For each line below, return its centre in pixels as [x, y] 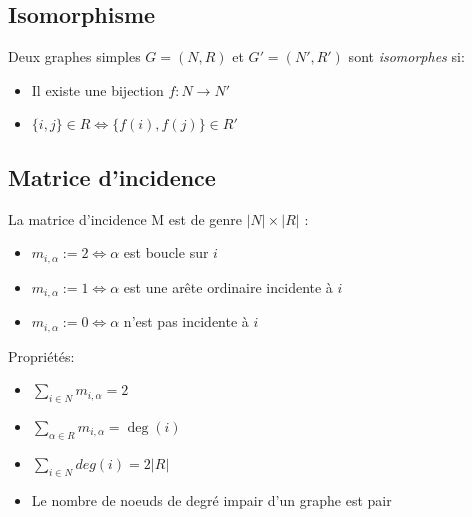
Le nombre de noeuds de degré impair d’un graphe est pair [211, 499]
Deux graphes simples [74, 56]
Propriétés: [41, 355]
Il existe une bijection [97, 89]
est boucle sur [166, 252]
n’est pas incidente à [186, 321]
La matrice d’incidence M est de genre [125, 218]
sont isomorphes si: [406, 56]
